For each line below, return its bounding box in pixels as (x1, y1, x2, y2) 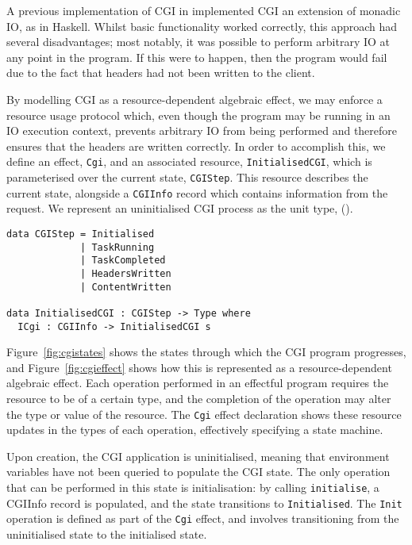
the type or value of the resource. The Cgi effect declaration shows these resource (6, 405, 402, 422)
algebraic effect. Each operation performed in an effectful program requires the (6, 374, 389, 391)
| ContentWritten (80, 281, 171, 293)
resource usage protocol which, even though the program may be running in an (6, 106, 391, 123)
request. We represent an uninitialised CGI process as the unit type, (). (6, 200, 353, 217)
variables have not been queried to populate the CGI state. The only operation (6, 463, 391, 480)
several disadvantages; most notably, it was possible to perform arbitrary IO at (6, 33, 390, 50)
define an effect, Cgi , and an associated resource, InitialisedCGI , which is (6, 153, 372, 170)
